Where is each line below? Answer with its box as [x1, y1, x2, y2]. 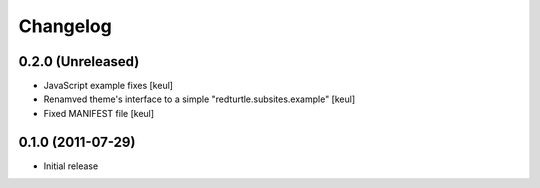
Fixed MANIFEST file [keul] [43, 107, 155, 119]
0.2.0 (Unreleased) [18, 53, 140, 70]
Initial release [43, 160, 99, 172]
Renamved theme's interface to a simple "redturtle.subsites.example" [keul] [43, 93, 356, 105]
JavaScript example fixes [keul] [43, 80, 174, 92]
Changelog [18, 15, 112, 37]
